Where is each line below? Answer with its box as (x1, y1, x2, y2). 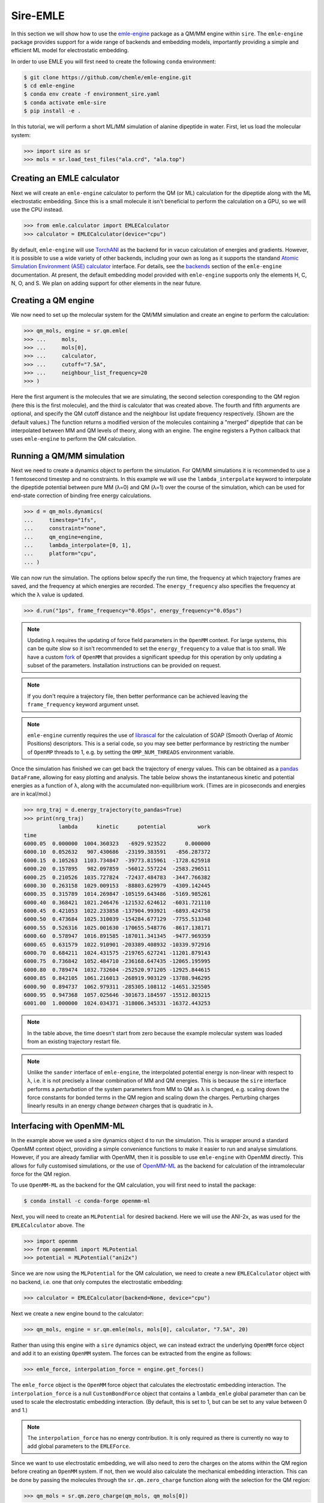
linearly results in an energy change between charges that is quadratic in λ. (27, 1102, 214, 1109)
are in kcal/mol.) (11, 791, 51, 798)
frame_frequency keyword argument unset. (27, 701, 140, 708)
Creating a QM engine (11, 295, 95, 306)
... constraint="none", (23, 525, 106, 532)
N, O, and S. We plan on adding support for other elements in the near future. (11, 280, 202, 287)
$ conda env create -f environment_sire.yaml (23, 91, 160, 97)
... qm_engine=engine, (23, 533, 103, 540)
